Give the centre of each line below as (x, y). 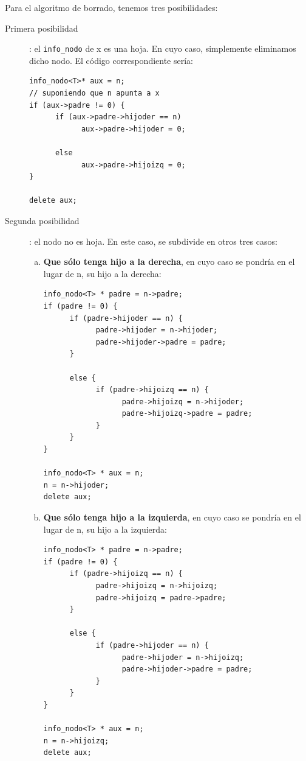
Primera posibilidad (42, 28)
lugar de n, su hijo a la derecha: (102, 273)
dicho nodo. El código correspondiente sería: (111, 60)
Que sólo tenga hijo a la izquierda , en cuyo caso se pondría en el (172, 517)
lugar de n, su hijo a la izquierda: (105, 529)
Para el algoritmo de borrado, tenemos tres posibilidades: (111, 7)
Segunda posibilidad (42, 220)
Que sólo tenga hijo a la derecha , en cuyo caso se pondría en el (169, 261)
